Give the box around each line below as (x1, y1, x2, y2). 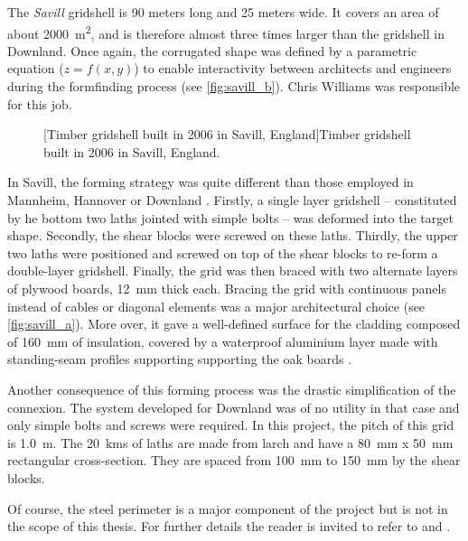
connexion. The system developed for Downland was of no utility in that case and (7, 397, 460, 416)
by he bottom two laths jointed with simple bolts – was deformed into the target (7, 208, 454, 227)
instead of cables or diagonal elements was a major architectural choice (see (7, 296, 426, 315)
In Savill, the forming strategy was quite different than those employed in (7, 173, 414, 191)
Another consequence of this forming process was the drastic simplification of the (7, 379, 456, 398)
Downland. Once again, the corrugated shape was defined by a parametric (7, 41, 417, 60)
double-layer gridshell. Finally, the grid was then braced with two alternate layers (7, 261, 458, 280)
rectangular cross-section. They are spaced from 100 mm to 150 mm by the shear (7, 451, 461, 470)
